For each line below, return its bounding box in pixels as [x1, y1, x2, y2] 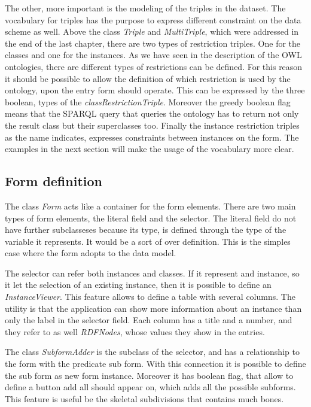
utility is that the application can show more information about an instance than [5, 302, 302, 314]
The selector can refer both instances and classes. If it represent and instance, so [5, 266, 300, 279]
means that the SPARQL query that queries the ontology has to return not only [5, 107, 299, 120]
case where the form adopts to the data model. [5, 247, 176, 259]
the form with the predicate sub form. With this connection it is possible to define [5, 357, 306, 370]
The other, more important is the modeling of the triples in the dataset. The [5, 2, 286, 14]
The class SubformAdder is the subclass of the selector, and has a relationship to [5, 345, 300, 358]
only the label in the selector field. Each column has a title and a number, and [5, 314, 292, 326]
